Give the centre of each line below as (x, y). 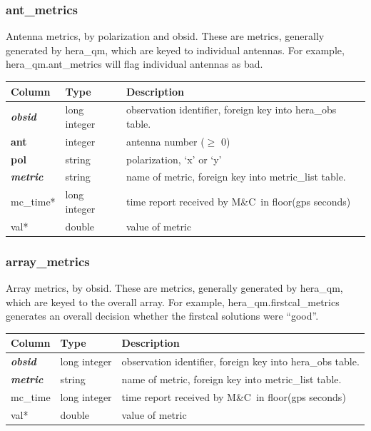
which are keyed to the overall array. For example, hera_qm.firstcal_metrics (173, 301)
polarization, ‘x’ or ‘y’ (174, 159)
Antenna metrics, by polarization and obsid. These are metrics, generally (165, 36)
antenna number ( (165, 141)
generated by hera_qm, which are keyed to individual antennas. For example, (175, 50)
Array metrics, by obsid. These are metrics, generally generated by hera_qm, (174, 288)
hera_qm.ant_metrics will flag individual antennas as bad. (134, 64)
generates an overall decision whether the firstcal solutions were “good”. (162, 316)
